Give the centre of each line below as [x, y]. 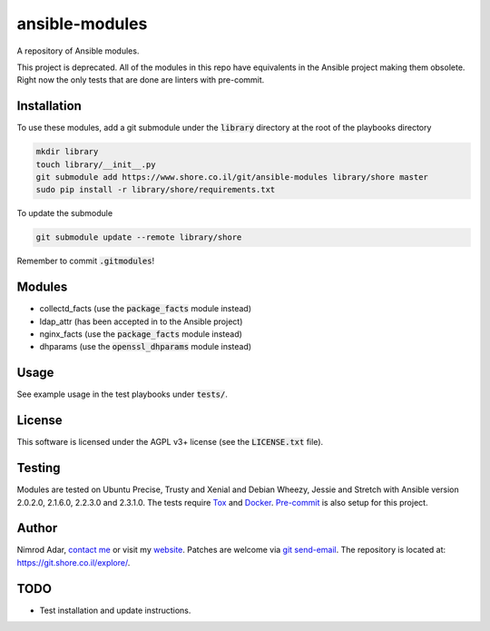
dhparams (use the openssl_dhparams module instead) [146, 347]
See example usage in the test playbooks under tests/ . [122, 394]
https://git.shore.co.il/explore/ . [73, 562]
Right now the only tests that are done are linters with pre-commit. [141, 80]
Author [37, 528]
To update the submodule [65, 213]
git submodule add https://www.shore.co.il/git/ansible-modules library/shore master [232, 177]
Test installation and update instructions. [115, 610]
